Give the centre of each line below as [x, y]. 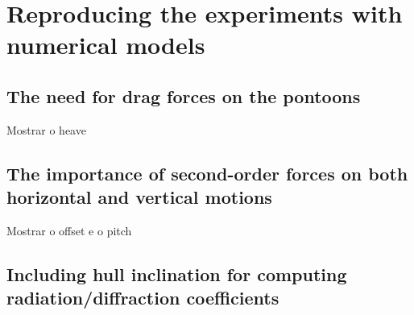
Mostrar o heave [46, 129]
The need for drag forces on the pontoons [184, 95]
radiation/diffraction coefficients [143, 298]
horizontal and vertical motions [139, 197]
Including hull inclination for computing [177, 274]
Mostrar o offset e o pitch [69, 230]
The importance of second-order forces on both [207, 173]
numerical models [106, 45]
